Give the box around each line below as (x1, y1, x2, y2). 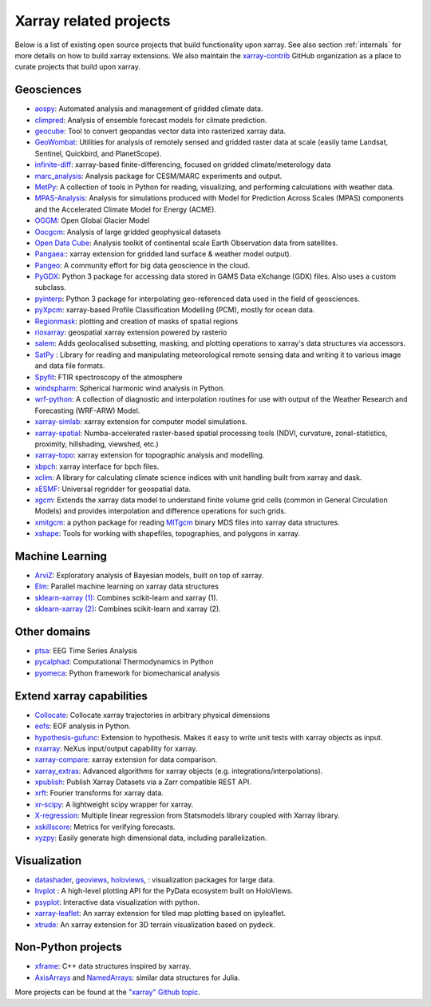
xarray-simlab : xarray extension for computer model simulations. (34, 417, 247, 426)
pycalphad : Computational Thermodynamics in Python (34, 657, 215, 667)
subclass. (34, 283, 67, 292)
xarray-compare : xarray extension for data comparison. (34, 755, 218, 764)
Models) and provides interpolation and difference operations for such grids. (34, 506, 287, 516)
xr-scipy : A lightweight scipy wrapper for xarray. (34, 799, 194, 809)
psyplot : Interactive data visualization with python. (34, 897, 200, 906)
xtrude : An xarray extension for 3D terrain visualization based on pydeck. (34, 919, 275, 930)
